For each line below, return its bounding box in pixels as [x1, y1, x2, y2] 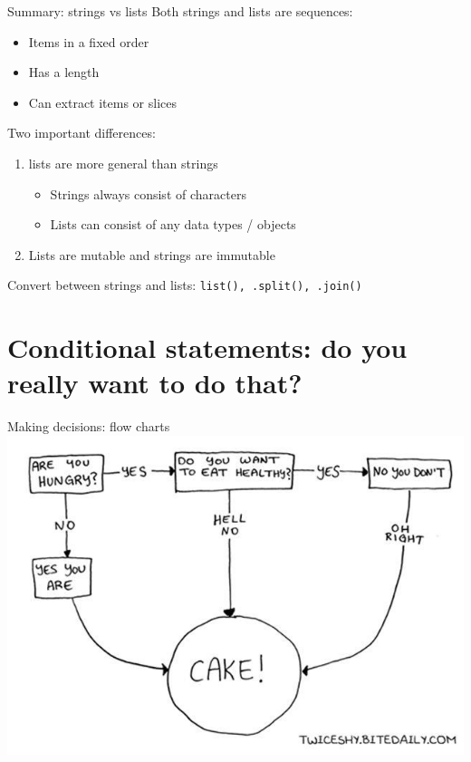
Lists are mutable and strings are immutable [28, 245, 275, 264]
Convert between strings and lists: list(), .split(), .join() [7, 275, 362, 294]
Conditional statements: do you [7, 329, 408, 366]
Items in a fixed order [28, 32, 149, 51]
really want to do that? [7, 364, 303, 401]
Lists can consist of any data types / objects [50, 215, 296, 234]
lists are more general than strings [28, 153, 218, 172]
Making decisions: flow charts [7, 417, 170, 436]
